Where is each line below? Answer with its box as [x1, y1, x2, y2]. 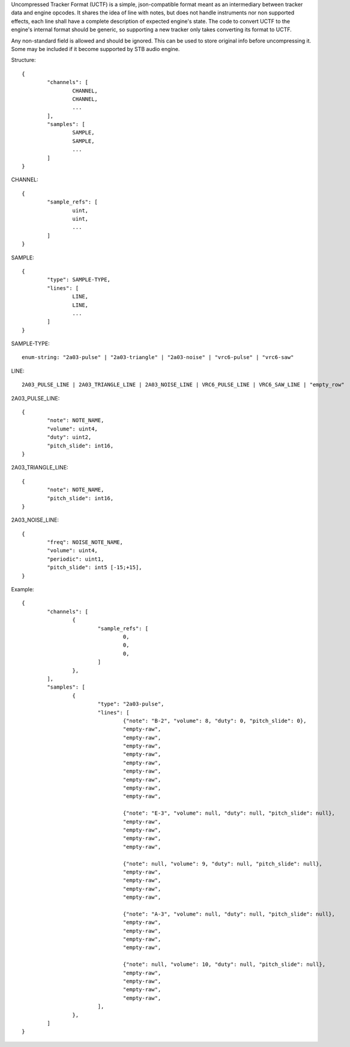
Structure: [11, 56, 36, 64]
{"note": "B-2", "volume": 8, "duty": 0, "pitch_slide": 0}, [122, 717, 307, 724]
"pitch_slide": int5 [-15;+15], [47, 564, 142, 571]
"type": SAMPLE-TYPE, [47, 276, 111, 283]
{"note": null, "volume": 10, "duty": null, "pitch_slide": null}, [122, 961, 326, 968]
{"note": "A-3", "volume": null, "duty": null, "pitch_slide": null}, [122, 910, 336, 917]
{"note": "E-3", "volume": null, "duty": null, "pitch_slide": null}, [122, 810, 336, 816]
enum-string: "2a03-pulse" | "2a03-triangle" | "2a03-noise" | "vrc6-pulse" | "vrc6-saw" [22, 354, 294, 361]
